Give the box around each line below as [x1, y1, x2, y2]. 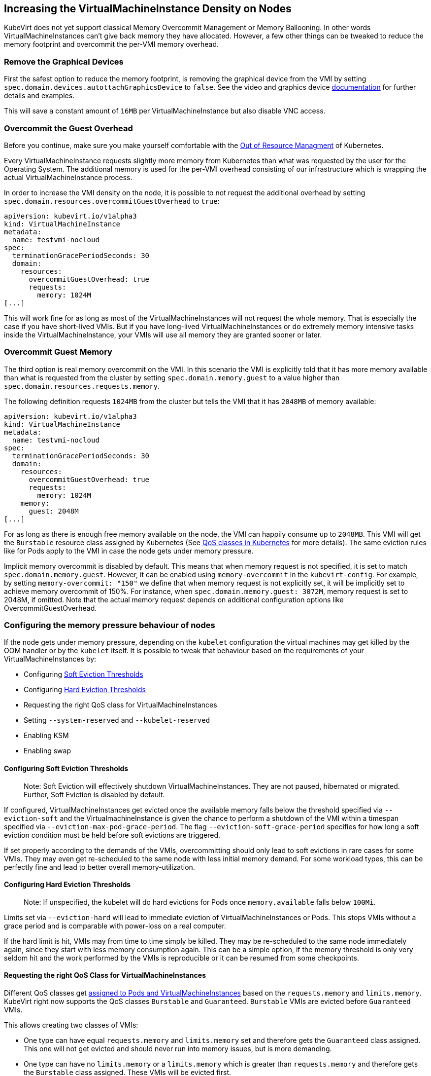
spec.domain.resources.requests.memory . [4, 381, 160, 390]
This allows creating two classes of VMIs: [4, 1021, 138, 1030]
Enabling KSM [24, 731, 69, 740]
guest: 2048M [29, 507, 79, 515]
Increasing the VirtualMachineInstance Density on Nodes [4, 2, 292, 15]
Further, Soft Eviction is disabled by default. [24, 790, 165, 799]
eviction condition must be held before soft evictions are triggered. [4, 830, 221, 839]
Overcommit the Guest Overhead [4, 123, 133, 133]
